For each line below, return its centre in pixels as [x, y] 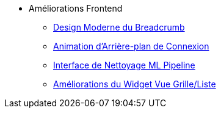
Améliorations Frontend [76, 8]
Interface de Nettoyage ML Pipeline [124, 65]
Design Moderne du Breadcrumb [119, 27]
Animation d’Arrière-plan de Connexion [131, 46]
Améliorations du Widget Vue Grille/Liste [135, 84]
